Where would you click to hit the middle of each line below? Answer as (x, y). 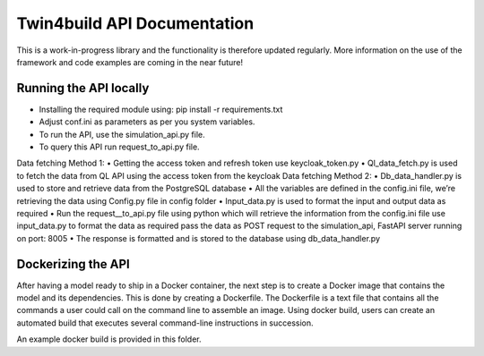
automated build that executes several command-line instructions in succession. (165, 323)
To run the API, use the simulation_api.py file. (122, 134)
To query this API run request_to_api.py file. (120, 147)
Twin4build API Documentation (135, 23)
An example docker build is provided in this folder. (109, 339)
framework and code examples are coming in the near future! (130, 62)
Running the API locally (83, 88)
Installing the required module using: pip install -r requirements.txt (161, 109)
